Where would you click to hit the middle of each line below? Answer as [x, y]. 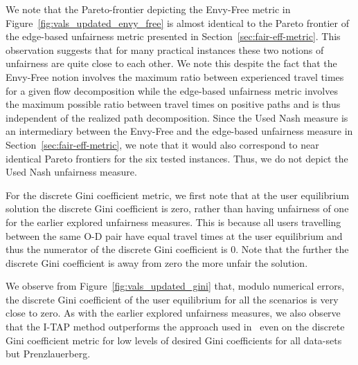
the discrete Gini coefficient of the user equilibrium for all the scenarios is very [172, 299]
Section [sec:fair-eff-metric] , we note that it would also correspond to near [162, 144]
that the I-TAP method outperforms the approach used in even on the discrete [175, 327]
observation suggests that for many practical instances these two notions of [165, 49]
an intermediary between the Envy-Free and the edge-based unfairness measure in [179, 131]
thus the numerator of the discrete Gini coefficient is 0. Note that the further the [177, 249]
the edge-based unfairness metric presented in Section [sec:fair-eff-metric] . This [173, 36]
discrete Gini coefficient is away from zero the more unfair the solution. [157, 262]
